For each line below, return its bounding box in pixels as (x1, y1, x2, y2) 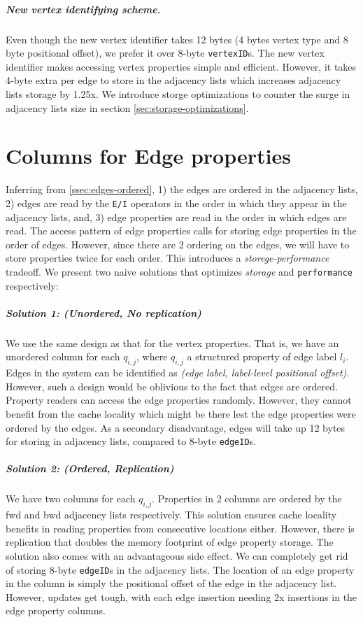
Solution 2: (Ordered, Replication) (6, 461, 174, 476)
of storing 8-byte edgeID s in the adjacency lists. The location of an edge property (6, 562, 355, 577)
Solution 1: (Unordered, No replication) (6, 305, 201, 320)
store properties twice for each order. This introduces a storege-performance (6, 250, 329, 265)
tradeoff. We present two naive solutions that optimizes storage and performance (6, 264, 353, 278)
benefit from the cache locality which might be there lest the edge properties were (6, 406, 356, 420)
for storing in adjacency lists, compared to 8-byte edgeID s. (6, 434, 256, 448)
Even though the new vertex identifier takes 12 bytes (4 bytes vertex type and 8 (6, 31, 348, 46)
